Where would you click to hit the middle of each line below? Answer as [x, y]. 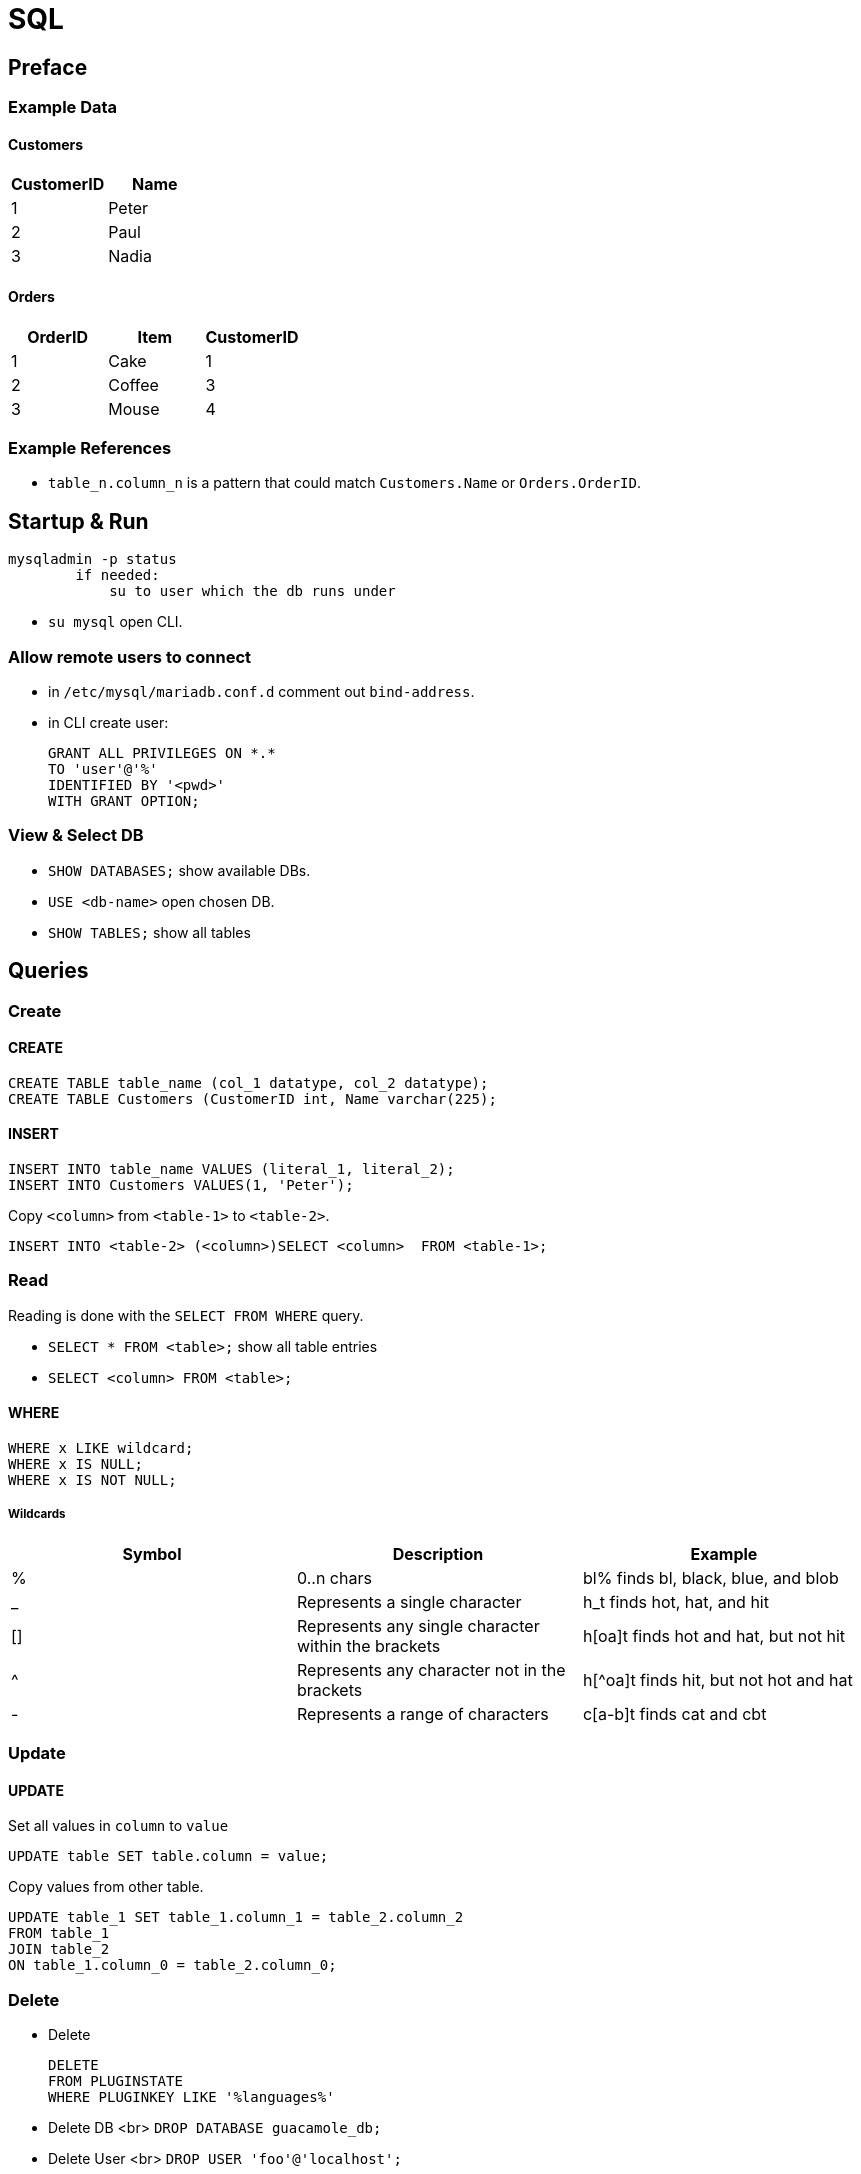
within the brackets [368, 1645]
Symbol [152, 1553]
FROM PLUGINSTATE [115, 2081]
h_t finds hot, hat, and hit [675, 1601]
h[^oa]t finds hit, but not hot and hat [717, 1679]
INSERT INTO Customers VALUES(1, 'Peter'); [181, 1184]
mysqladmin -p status [92, 559]
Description [438, 1553]
